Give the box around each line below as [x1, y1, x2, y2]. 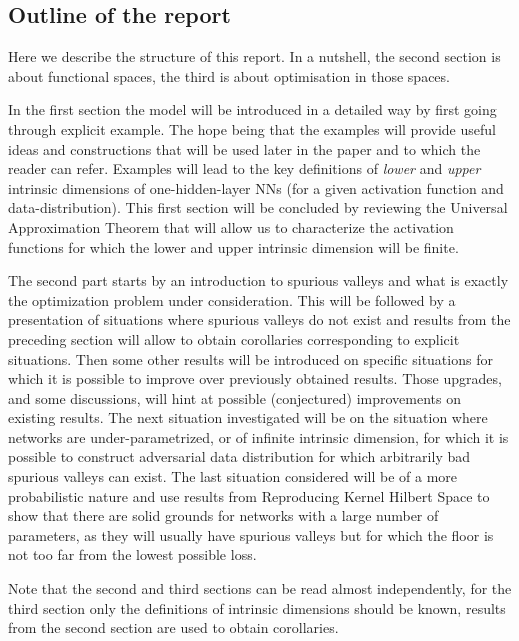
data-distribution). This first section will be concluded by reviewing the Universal [8, 197, 508, 218]
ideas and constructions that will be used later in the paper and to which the [8, 138, 481, 159]
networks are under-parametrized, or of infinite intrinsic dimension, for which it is [8, 426, 509, 447]
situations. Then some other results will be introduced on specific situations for [8, 348, 493, 369]
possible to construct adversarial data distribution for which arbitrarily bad [8, 446, 470, 467]
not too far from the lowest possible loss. [8, 544, 257, 565]
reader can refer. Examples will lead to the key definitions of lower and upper [8, 158, 481, 179]
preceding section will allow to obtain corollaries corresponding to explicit [8, 328, 460, 349]
